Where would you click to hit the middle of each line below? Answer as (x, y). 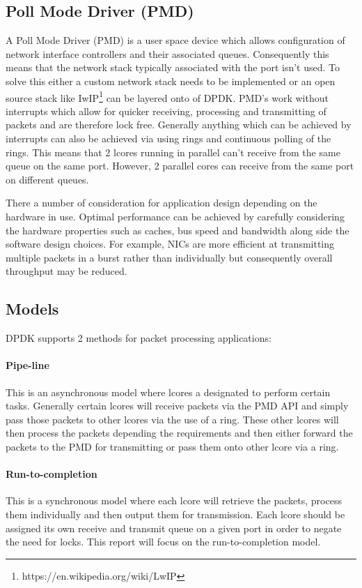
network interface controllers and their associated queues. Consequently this (167, 53)
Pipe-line (27, 365)
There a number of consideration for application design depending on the (162, 203)
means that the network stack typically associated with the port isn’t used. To (173, 67)
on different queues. (47, 179)
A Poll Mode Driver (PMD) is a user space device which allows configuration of (175, 40)
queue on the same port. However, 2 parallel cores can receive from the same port (180, 166)
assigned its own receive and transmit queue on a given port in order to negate (174, 528)
